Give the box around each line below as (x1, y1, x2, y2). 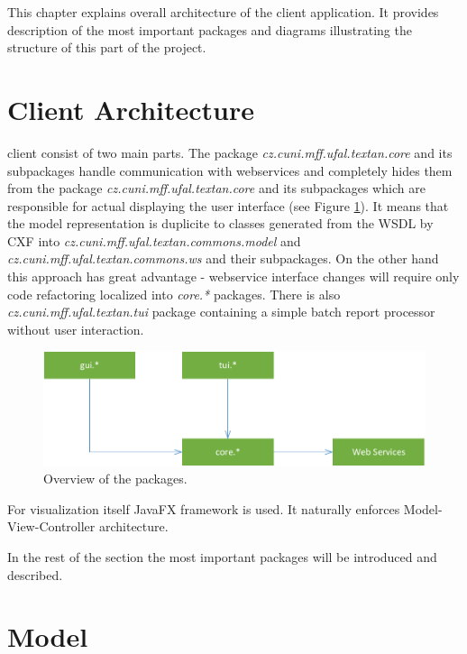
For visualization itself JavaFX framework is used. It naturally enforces (7, 499, 400, 518)
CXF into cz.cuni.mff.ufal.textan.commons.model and (7, 231, 301, 250)
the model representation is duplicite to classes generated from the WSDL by (7, 214, 434, 233)
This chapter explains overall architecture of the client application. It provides (7, 3, 439, 21)
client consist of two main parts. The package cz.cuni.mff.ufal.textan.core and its (7, 143, 453, 161)
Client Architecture (7, 90, 254, 127)
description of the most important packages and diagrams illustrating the (7, 20, 412, 39)
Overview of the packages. (43, 469, 188, 488)
